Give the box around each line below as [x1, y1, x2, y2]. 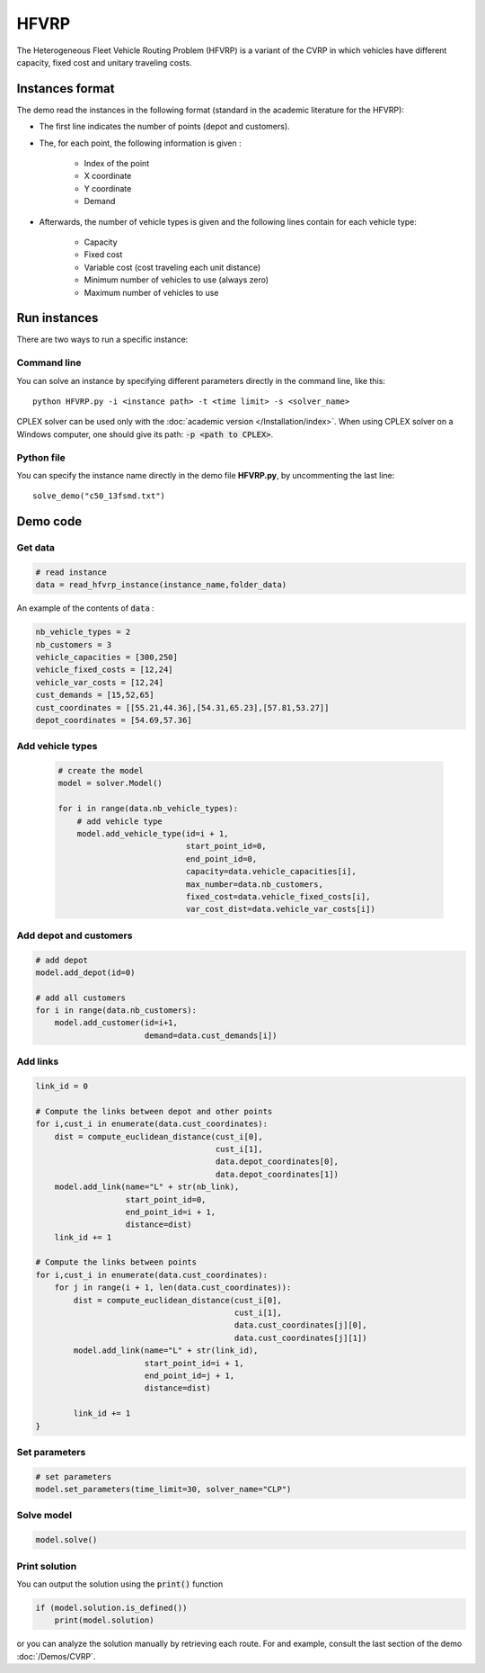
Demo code [16, 514, 83, 530]
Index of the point [84, 158, 150, 169]
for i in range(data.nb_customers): [35, 1006, 198, 1015]
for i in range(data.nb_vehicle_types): [57, 803, 238, 814]
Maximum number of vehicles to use [84, 287, 219, 298]
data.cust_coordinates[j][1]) [234, 1332, 367, 1343]
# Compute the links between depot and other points [35, 1106, 273, 1116]
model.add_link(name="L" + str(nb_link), [54, 1182, 240, 1192]
